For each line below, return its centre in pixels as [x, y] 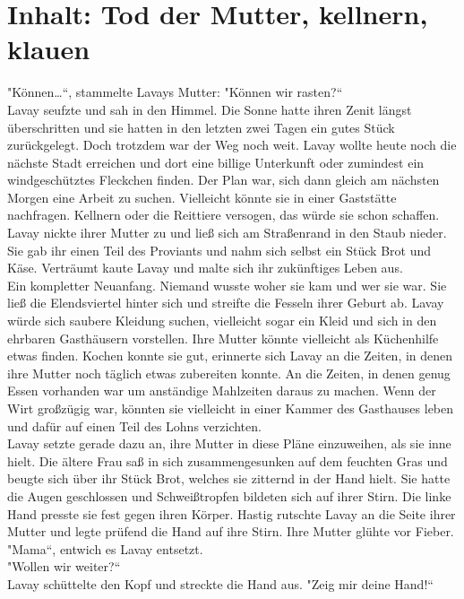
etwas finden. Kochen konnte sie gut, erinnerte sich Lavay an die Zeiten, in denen [230, 356]
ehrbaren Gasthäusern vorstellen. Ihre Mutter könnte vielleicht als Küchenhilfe [223, 338]
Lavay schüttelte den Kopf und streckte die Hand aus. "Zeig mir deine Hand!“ [220, 583]
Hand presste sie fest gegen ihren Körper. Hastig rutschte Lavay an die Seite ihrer [232, 513]
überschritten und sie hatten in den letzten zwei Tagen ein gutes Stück [201, 127]
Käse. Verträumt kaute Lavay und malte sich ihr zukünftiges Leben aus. [205, 268]
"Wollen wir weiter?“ [64, 566]
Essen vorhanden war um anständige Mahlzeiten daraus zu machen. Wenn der [222, 391]
